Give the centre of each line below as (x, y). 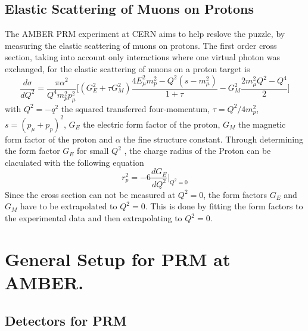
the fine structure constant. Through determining (214, 139)
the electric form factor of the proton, (152, 124)
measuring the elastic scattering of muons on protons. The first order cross (141, 45)
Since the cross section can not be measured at (90, 194)
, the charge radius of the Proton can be (197, 151)
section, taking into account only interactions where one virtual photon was (142, 57)
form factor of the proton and (59, 139)
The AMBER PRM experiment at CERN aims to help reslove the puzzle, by (145, 34)
